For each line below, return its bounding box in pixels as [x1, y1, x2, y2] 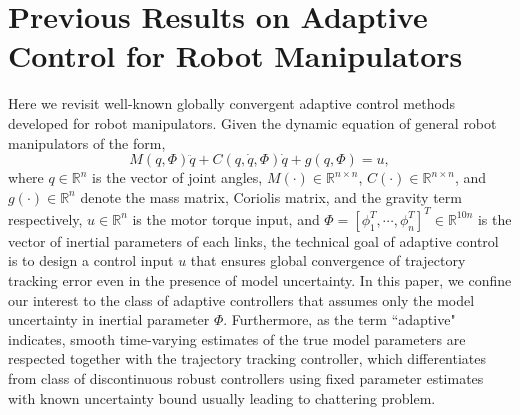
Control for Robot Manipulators [8, 35, 463, 76]
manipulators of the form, [8, 132, 166, 153]
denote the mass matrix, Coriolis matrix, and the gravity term [80, 186, 462, 207]
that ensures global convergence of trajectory [190, 250, 466, 271]
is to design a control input [8, 250, 174, 271]
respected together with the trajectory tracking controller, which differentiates [8, 348, 487, 369]
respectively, [8, 208, 83, 229]
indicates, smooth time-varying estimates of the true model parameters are [8, 328, 466, 349]
